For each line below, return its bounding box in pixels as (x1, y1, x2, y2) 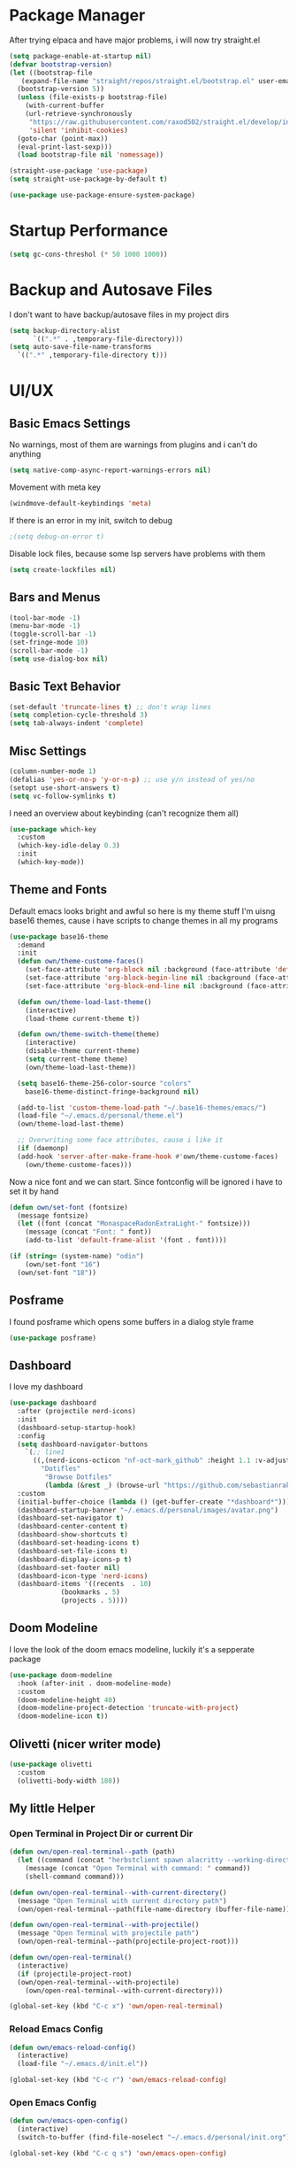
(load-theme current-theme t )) (25, 1014, 141, 1023)
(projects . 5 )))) (60, 1596, 128, 1606)
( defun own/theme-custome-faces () (17, 957, 144, 966)
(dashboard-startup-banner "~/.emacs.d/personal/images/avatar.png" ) (17, 1505, 278, 1514)
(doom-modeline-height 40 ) (17, 1695, 117, 1705)
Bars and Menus (9, 590, 101, 605)
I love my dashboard (9, 1381, 84, 1392)
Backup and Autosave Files (9, 280, 213, 299)
